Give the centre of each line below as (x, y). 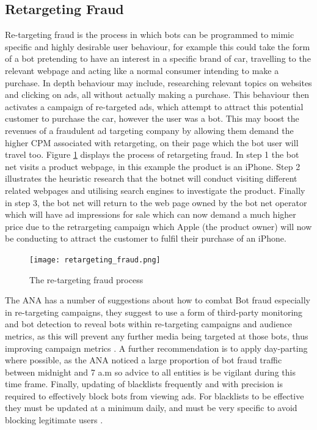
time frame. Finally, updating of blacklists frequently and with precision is (144, 384)
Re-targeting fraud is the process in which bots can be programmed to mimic (150, 35)
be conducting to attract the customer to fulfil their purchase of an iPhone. (146, 238)
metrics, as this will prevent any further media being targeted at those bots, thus (157, 335)
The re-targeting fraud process (86, 279)
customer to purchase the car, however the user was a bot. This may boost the (152, 118)
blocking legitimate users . (54, 420)
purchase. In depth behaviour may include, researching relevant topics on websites (158, 82)
